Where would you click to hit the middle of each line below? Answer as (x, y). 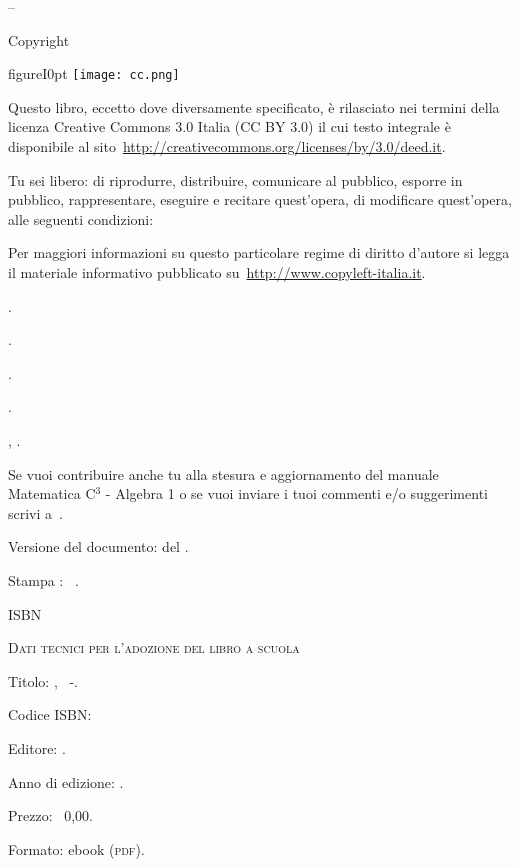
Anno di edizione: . (66, 781)
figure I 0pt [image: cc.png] (94, 73)
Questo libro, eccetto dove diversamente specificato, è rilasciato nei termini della (254, 106)
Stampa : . (43, 579)
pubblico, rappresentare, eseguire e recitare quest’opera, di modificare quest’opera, (260, 199)
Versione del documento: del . (98, 546)
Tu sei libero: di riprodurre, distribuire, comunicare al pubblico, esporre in (235, 179)
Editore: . (37, 747)
